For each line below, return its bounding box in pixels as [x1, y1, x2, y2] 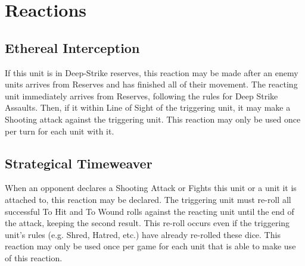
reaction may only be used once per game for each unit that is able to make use [5, 240, 296, 252]
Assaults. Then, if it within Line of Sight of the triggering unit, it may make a [5, 101, 291, 114]
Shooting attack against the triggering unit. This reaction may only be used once [5, 112, 301, 125]
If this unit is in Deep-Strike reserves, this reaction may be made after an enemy [5, 66, 298, 79]
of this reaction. [5, 251, 63, 264]
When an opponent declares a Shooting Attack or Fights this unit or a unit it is [5, 181, 297, 194]
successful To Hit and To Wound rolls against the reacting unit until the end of [5, 205, 294, 217]
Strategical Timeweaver [5, 154, 152, 172]
